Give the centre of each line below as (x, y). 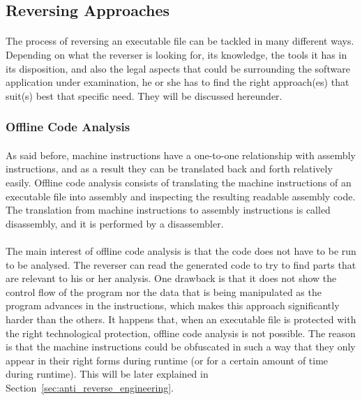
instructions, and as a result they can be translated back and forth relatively (169, 169)
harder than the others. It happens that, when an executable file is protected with (181, 319)
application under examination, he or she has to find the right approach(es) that (178, 82)
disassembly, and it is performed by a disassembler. (115, 223)
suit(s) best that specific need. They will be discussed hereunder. (144, 95)
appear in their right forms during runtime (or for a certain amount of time (167, 360)
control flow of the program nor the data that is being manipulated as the (164, 291)
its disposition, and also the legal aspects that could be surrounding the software (178, 68)
